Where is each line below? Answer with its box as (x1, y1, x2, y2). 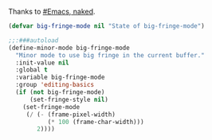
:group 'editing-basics (15, 81, 94, 89)
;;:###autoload (8, 36, 59, 45)
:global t (15, 66, 48, 74)
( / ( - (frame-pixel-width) (26, 111, 116, 119)
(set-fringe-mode (22, 103, 80, 111)
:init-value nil (15, 59, 69, 67)
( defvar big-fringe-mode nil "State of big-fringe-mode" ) (8, 22, 205, 30)
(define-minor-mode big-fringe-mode (8, 44, 130, 52)
